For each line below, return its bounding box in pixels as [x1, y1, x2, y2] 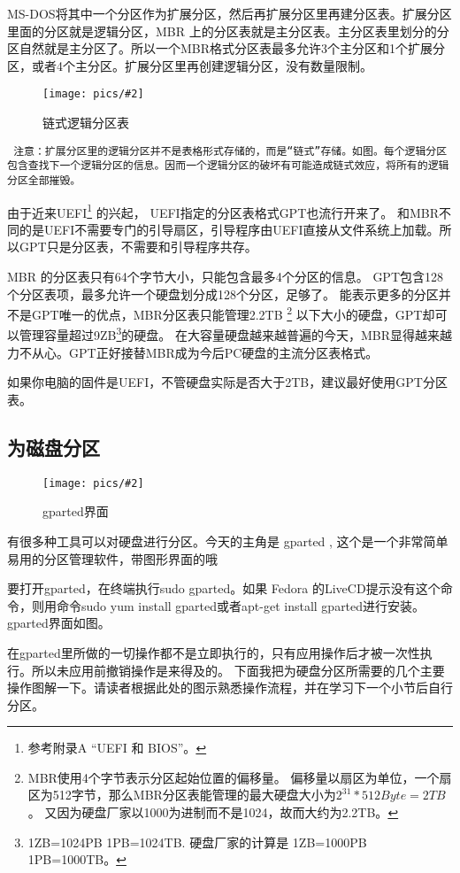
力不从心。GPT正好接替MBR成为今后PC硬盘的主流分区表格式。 [7, 343, 379, 361]
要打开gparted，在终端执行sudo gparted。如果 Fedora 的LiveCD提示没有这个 [7, 579, 441, 598]
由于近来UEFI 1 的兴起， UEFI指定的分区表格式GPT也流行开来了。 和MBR [7, 200, 439, 221]
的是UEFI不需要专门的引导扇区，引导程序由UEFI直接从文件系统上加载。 [19, 220, 440, 238]
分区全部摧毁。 [7, 174, 81, 187]
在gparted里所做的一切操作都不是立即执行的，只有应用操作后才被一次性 [7, 643, 420, 661]
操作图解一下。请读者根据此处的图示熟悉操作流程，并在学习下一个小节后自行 [7, 678, 453, 697]
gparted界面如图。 [7, 614, 111, 632]
